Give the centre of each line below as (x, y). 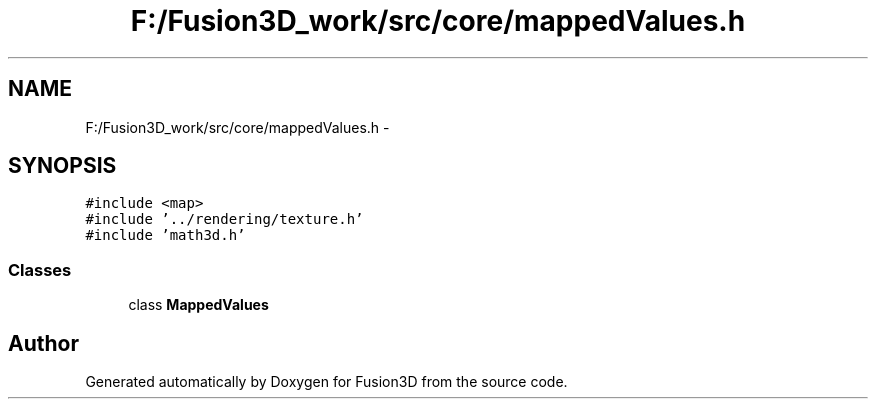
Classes (40, 269)
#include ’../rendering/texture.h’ (224, 219)
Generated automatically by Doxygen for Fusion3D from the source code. (326, 382)
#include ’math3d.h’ (165, 235)
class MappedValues (198, 305)
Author (43, 343)
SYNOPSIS (62, 166)
